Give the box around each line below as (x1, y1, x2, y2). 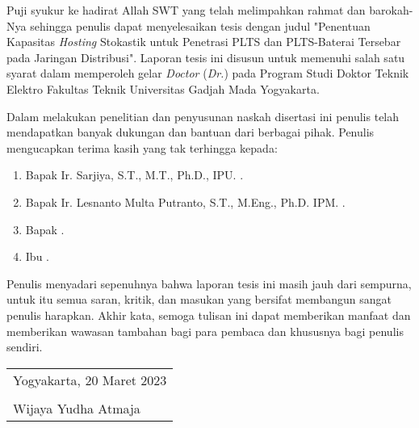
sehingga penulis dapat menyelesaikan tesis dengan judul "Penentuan (30, 17, 371, 34)
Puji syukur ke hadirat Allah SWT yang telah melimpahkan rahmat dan (6, 2, 366, 18)
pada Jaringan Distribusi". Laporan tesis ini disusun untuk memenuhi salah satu (6, 48, 405, 65)
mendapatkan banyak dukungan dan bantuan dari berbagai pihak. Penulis (6, 124, 375, 141)
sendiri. (6, 338, 43, 355)
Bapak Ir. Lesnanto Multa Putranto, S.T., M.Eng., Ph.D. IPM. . (25, 193, 346, 210)
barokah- (369, 2, 413, 18)
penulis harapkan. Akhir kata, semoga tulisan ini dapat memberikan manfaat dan (6, 306, 411, 323)
